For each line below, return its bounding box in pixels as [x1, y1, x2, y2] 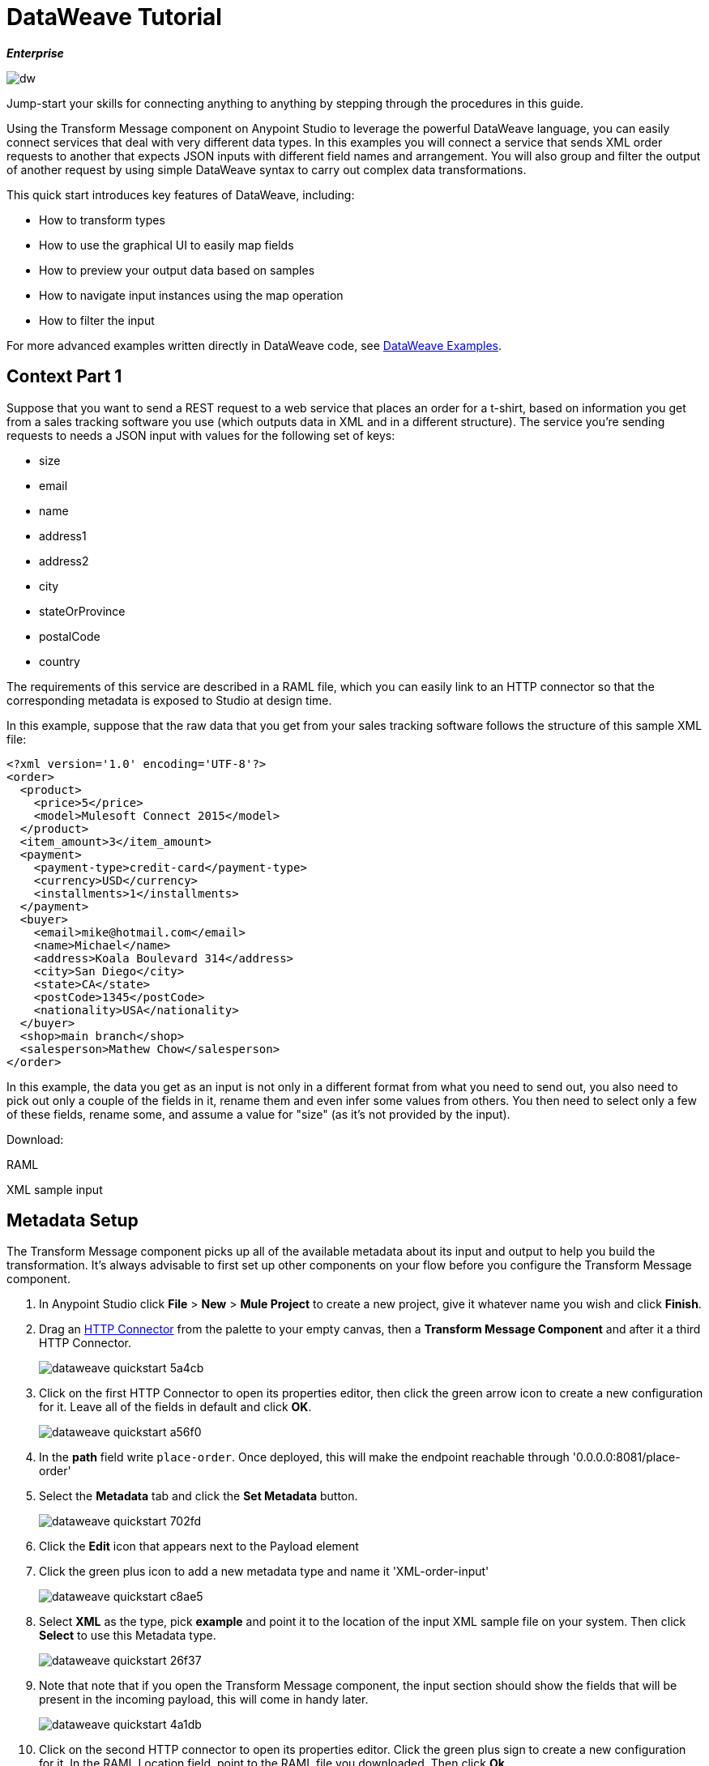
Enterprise [6, 45, 64, 60]
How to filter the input [39, 313, 155, 327]
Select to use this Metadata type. [39, 1628, 216, 1643]
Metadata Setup [6, 1210, 139, 1231]
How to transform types [39, 212, 165, 227]
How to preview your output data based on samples [39, 262, 315, 277]
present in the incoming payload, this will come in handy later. [39, 1692, 369, 1707]
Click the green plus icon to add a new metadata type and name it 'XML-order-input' [39, 1564, 489, 1579]
